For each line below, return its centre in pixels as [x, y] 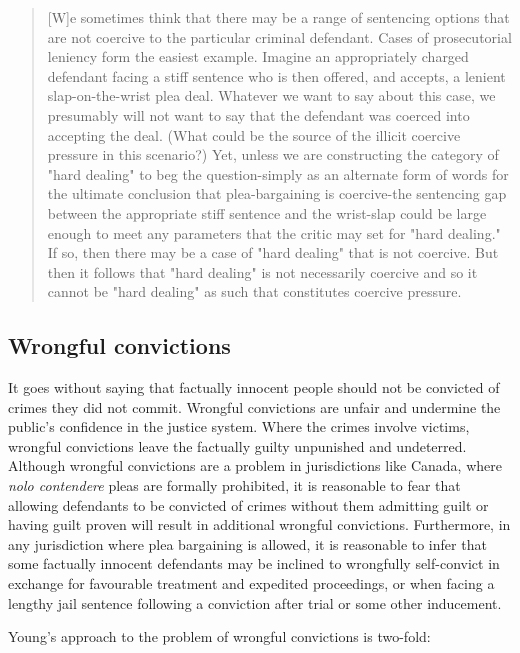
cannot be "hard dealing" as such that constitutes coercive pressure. [254, 291]
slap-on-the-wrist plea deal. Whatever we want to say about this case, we [271, 95]
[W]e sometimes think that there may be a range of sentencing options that [278, 17]
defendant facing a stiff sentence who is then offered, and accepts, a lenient [276, 75]
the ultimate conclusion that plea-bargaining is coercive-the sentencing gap [277, 193]
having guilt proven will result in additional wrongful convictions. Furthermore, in [259, 524]
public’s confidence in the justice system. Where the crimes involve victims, [239, 426]
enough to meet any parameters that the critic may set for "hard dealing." [274, 232]
